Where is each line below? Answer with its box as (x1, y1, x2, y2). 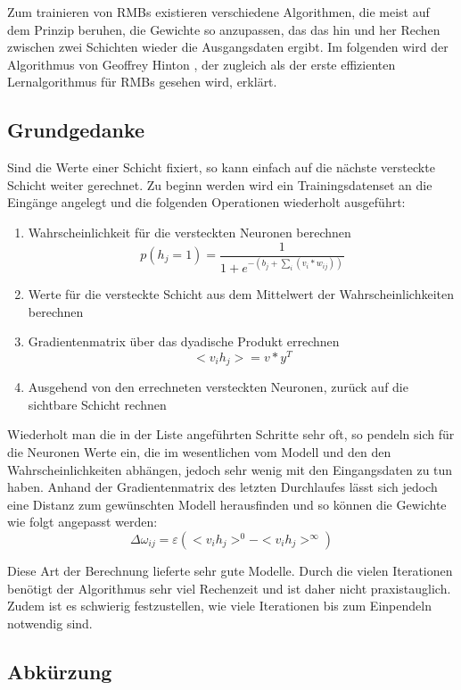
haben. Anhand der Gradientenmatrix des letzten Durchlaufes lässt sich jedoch (7, 478, 438, 496)
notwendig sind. (7, 613, 93, 632)
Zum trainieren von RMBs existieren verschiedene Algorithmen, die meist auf (7, 3, 430, 21)
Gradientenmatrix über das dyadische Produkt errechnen (28, 332, 340, 351)
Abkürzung (7, 657, 112, 685)
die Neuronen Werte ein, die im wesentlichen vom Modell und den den (7, 443, 391, 461)
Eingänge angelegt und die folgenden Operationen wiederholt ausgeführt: (7, 193, 406, 212)
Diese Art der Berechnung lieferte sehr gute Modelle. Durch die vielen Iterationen (7, 561, 453, 580)
